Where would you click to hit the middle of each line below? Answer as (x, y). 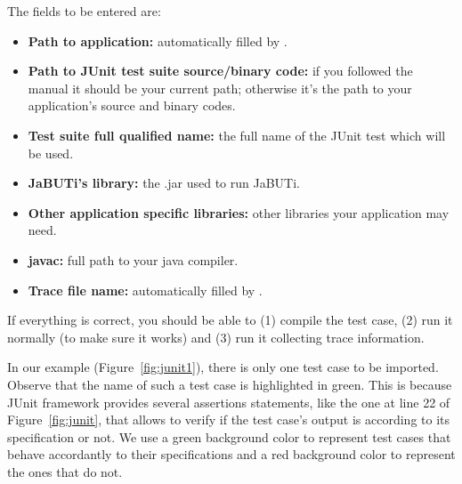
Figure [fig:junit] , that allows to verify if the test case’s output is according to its (229, 419)
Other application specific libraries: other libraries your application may (239, 212)
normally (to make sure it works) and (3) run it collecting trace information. (216, 337)
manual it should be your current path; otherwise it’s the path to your (220, 88)
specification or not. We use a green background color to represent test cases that (229, 436)
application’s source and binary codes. (132, 105)
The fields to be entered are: (84, 11)
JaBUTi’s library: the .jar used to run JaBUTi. (164, 183)
